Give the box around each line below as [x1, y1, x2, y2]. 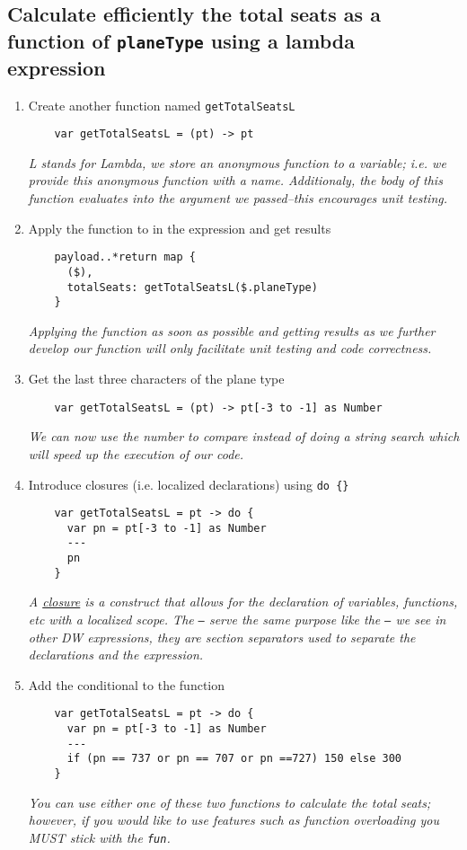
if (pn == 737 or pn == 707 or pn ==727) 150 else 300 [66, 752, 402, 766]
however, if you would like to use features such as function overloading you [28, 810, 439, 829]
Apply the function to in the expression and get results [28, 218, 331, 237]
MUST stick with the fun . [28, 828, 171, 846]
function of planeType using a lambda [7, 26, 355, 54]
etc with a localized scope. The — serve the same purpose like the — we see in [28, 610, 446, 629]
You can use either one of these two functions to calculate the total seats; [28, 792, 431, 811]
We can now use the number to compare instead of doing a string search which [28, 427, 460, 446]
